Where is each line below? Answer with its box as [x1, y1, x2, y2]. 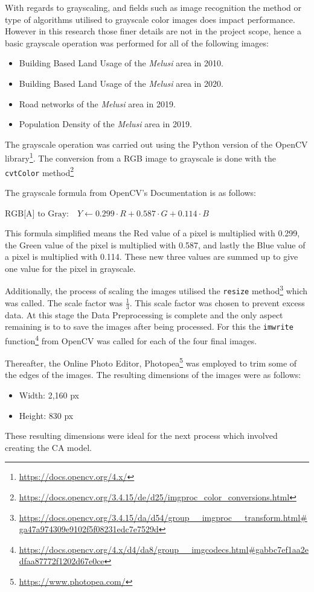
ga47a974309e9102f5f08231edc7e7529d [19, 523, 159, 535]
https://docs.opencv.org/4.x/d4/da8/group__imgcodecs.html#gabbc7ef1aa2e [19, 543, 309, 555]
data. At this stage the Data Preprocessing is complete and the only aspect [5, 308, 283, 321]
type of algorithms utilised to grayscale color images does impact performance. [5, 13, 295, 25]
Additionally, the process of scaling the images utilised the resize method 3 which [5, 283, 308, 297]
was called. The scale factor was [5, 296, 123, 309]
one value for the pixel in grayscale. [5, 262, 136, 274]
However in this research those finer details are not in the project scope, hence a [5, 25, 301, 37]
